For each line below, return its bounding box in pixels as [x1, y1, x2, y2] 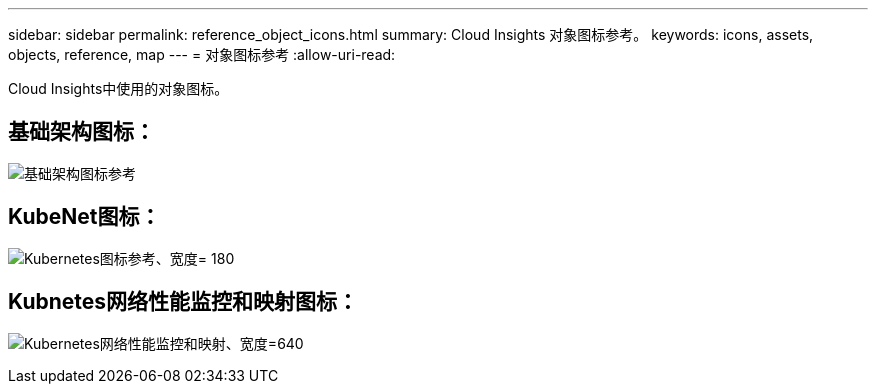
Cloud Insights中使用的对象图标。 [8, 80, 229, 97]
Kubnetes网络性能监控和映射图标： [8, 289, 359, 315]
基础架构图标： [8, 119, 155, 145]
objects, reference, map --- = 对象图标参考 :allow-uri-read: [8, 46, 396, 63]
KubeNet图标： [8, 204, 161, 230]
